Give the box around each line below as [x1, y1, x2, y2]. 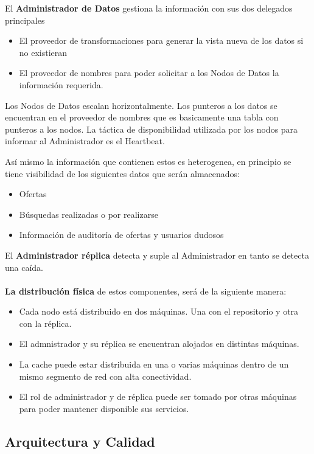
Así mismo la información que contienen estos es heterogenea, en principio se [5, 155, 291, 167]
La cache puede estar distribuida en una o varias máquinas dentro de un [19, 358, 289, 371]
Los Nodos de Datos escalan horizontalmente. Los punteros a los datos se [5, 99, 277, 111]
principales [5, 13, 45, 26]
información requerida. [19, 78, 103, 91]
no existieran [19, 46, 68, 58]
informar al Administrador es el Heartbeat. [5, 134, 165, 147]
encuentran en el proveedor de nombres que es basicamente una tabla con [5, 111, 279, 124]
